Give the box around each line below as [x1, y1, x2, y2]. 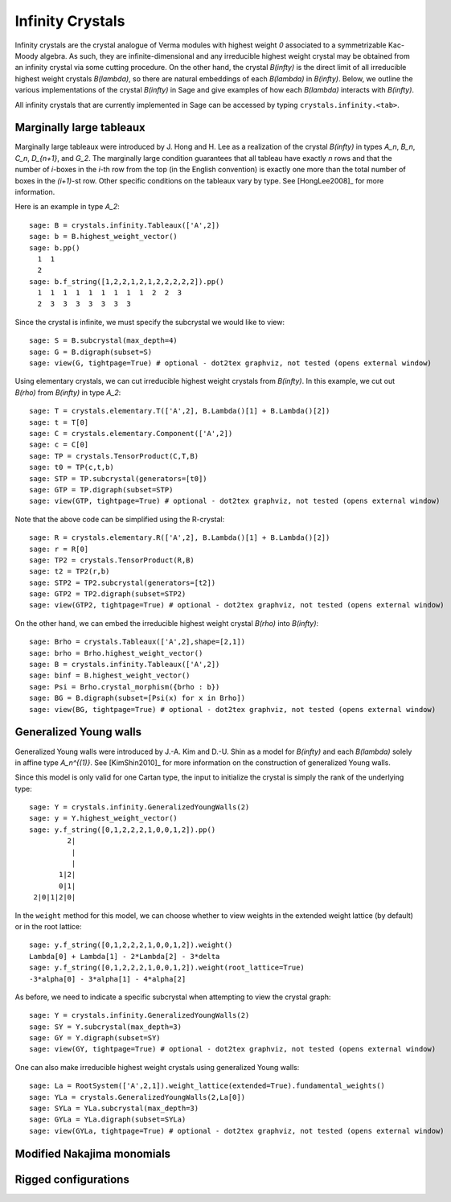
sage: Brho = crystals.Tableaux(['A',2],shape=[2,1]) [29, 637, 245, 647]
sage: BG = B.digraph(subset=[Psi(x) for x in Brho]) [29, 694, 245, 703]
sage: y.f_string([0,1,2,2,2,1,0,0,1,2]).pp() [29, 825, 216, 834]
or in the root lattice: [14, 921, 82, 931]
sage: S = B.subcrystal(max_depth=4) [29, 336, 178, 345]
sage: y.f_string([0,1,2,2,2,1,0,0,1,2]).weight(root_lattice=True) [29, 963, 305, 973]
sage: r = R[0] [29, 544, 89, 554]
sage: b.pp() [29, 243, 80, 253]
